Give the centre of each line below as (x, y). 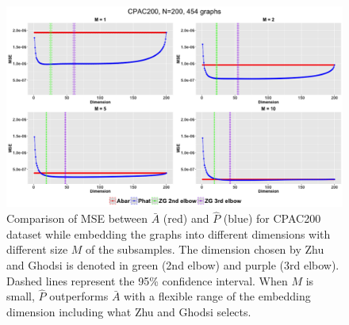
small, (21, 296)
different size (37, 249)
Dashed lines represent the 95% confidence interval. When (147, 280)
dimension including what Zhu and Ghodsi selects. (129, 312)
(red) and (186, 218)
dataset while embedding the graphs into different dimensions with (169, 233)
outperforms (79, 296)
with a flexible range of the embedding (217, 296)
